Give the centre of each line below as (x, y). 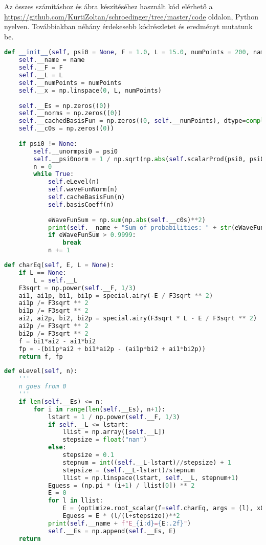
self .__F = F (41, 68)
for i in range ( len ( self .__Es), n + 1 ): (99, 409)
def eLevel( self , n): (41, 371)
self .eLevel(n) (74, 182)
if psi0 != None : (48, 144)
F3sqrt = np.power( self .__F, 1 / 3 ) (77, 288)
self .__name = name (52, 60)
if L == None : (42, 272)
